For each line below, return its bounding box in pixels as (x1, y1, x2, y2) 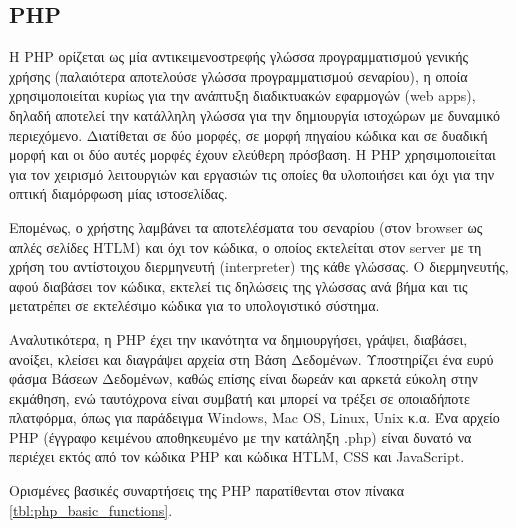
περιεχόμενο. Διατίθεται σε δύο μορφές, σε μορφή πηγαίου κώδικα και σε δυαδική (9, 124, 488, 145)
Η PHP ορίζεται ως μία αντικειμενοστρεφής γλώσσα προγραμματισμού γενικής (9, 46, 469, 67)
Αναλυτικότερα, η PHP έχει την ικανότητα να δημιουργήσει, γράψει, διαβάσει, (9, 328, 468, 349)
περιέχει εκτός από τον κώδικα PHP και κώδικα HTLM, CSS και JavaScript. (9, 446, 465, 467)
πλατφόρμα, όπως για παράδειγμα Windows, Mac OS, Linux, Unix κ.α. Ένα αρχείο (9, 407, 500, 428)
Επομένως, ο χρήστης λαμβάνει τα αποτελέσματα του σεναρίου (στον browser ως (9, 216, 483, 237)
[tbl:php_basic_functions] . (9, 499, 173, 520)
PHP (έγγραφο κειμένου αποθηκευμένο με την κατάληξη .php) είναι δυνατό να (9, 426, 472, 447)
